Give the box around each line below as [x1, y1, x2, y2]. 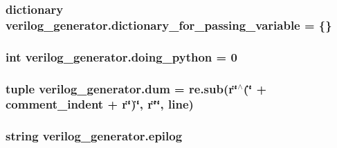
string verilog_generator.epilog [6, 127, 183, 145]
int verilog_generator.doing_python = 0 [6, 48, 237, 65]
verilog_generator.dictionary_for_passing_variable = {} [6, 16, 332, 33]
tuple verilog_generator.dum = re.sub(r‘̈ [6, 80, 238, 97]
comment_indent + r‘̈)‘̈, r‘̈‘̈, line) [6, 95, 194, 113]
